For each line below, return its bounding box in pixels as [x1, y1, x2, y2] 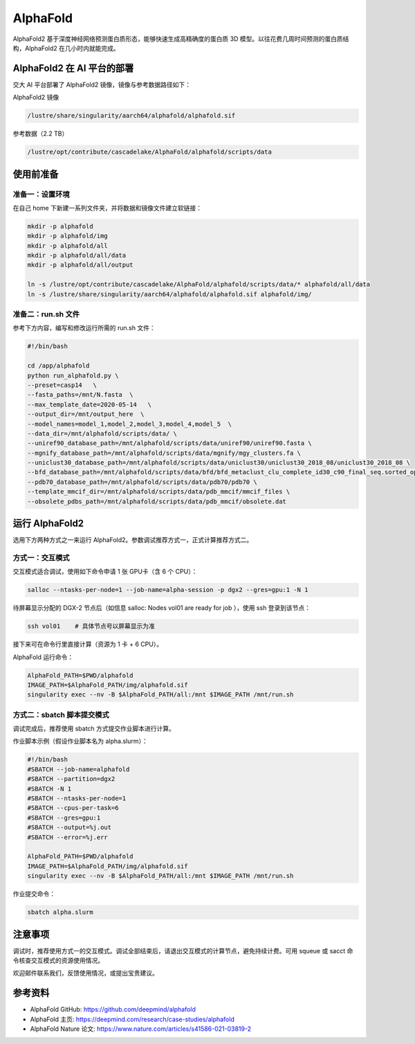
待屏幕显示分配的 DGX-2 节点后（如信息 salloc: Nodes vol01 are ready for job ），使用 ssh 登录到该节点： [12, 604, 311, 612]
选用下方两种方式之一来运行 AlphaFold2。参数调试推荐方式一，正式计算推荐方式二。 [12, 536, 253, 544]
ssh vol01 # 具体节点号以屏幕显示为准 [27, 622, 156, 630]
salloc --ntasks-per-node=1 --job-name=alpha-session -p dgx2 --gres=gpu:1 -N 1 [27, 586, 308, 594]
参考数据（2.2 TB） [12, 129, 68, 138]
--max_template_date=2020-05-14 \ [27, 400, 152, 408]
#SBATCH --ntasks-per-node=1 [27, 795, 127, 802]
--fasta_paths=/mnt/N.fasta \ [27, 391, 134, 399]
